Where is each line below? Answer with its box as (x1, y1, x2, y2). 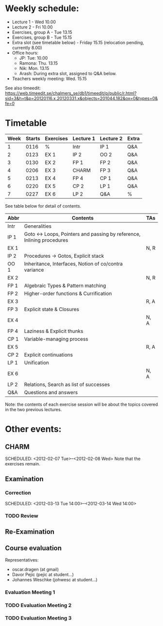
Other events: (5, 424, 62, 435)
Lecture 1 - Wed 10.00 (12, 19, 56, 25)
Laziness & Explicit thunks (24, 328, 83, 334)
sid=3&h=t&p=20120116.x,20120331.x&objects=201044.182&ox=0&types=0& (5, 95, 158, 101)
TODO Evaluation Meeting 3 (5, 615, 72, 622)
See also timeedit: (5, 85, 41, 91)
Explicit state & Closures (24, 306, 80, 313)
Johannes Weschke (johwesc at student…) (12, 577, 98, 582)
